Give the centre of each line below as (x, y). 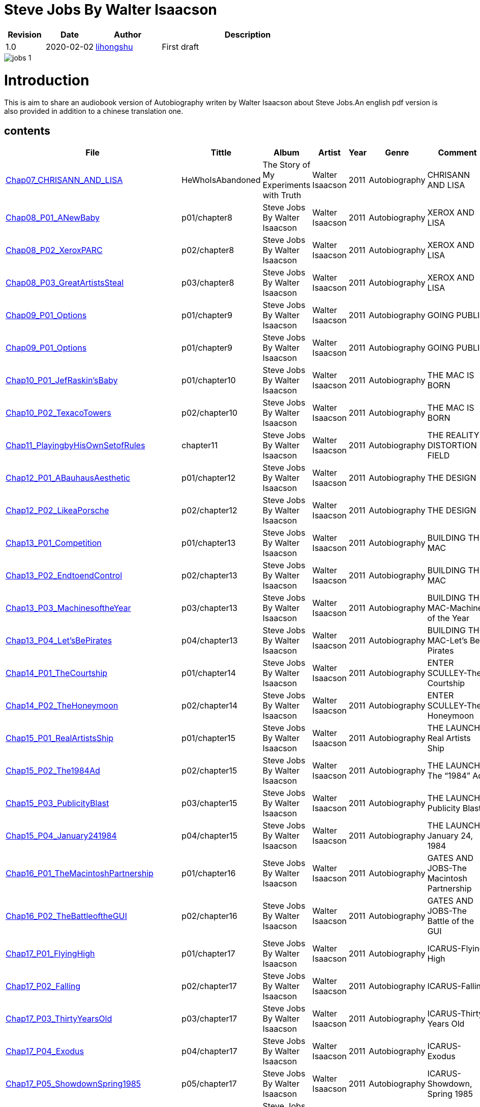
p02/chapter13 (209, 576)
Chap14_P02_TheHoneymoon (62, 706)
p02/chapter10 (209, 413)
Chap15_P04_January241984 (61, 836)
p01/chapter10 (209, 380)
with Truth (282, 195)
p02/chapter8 (208, 250)
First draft (181, 47)
